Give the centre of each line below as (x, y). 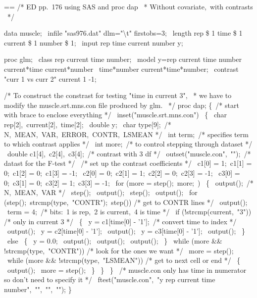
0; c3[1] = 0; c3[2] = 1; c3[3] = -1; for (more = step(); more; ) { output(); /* (129, 182)
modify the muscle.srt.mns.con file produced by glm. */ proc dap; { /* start (122, 105)
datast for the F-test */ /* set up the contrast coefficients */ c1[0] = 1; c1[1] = (128, 163)
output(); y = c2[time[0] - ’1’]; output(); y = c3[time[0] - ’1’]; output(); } (126, 231)
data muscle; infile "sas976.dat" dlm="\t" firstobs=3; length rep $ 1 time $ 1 (123, 33)
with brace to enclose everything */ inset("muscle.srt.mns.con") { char (116, 115)
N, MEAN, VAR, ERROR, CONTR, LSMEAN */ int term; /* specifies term (126, 134)
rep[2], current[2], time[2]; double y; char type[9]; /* (88, 124)
